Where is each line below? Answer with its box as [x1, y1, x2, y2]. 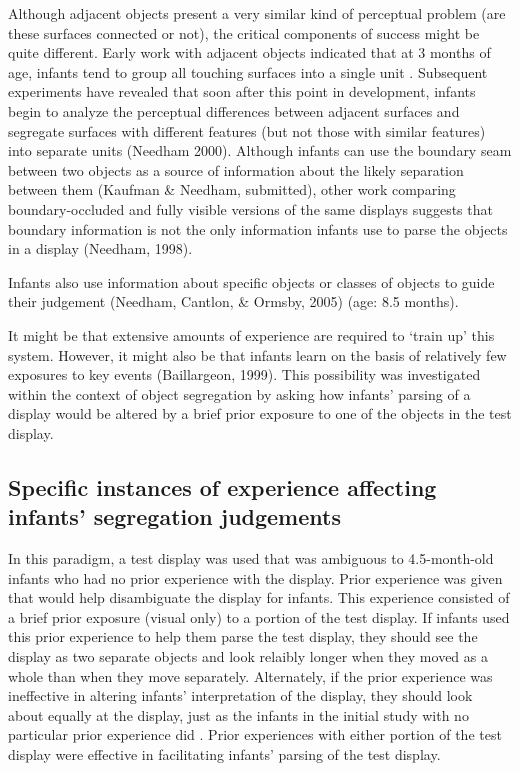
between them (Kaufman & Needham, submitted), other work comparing [8, 179, 456, 200]
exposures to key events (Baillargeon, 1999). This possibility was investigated [8, 364, 481, 385]
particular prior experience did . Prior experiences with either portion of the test [8, 724, 502, 745]
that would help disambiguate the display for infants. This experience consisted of [8, 587, 510, 608]
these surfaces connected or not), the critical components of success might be [8, 22, 480, 43]
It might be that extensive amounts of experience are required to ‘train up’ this [8, 324, 495, 345]
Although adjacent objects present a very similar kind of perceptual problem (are [8, 3, 506, 23]
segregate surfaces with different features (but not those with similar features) [8, 120, 486, 141]
